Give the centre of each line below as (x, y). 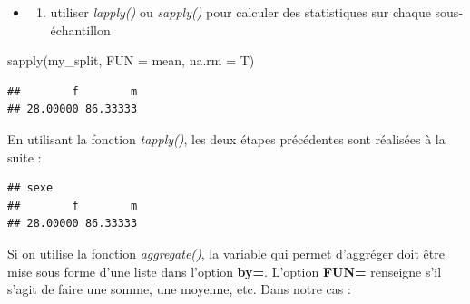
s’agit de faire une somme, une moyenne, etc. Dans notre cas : (179, 289)
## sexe (30, 188)
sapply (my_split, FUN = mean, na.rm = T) (131, 60)
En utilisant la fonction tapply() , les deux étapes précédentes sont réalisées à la (226, 138)
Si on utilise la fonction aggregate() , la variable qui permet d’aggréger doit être (226, 253)
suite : (24, 157)
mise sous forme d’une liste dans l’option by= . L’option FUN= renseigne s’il (225, 271)
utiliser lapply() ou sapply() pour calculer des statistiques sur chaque (240, 12)
